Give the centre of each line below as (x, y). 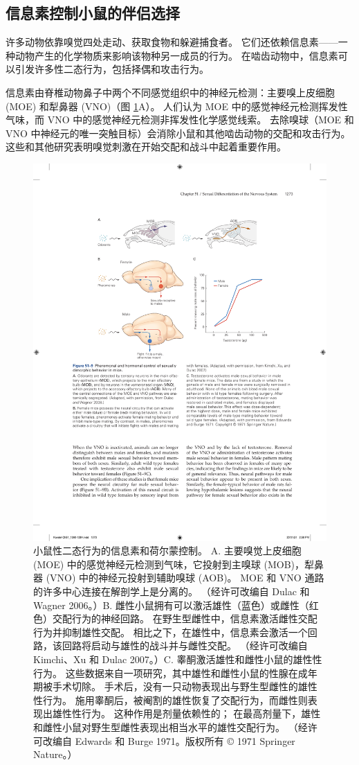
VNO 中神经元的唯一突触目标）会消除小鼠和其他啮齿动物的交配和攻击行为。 (178, 133)
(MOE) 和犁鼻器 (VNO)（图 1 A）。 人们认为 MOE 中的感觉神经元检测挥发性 (177, 106)
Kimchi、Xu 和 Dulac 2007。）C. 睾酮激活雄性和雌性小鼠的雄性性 (178, 659)
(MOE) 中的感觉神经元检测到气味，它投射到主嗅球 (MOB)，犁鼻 (179, 564)
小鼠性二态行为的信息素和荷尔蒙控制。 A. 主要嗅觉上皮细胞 (167, 551)
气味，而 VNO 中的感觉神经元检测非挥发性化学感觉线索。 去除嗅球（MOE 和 (180, 120)
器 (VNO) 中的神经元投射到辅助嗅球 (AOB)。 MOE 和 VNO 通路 (179, 578)
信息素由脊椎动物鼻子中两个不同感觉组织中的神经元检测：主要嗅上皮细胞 (170, 92)
